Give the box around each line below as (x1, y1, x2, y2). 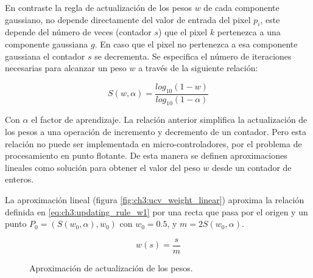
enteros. (5, 173, 34, 186)
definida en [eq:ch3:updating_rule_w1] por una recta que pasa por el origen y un (5, 205, 308, 218)
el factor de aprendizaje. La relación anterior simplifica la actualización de (31, 113, 308, 126)
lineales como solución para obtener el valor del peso (5, 161, 200, 173)
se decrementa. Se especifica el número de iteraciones (94, 49, 292, 62)
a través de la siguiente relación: (138, 61, 258, 74)
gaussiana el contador (5, 49, 85, 62)
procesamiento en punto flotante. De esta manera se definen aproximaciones (5, 149, 287, 162)
